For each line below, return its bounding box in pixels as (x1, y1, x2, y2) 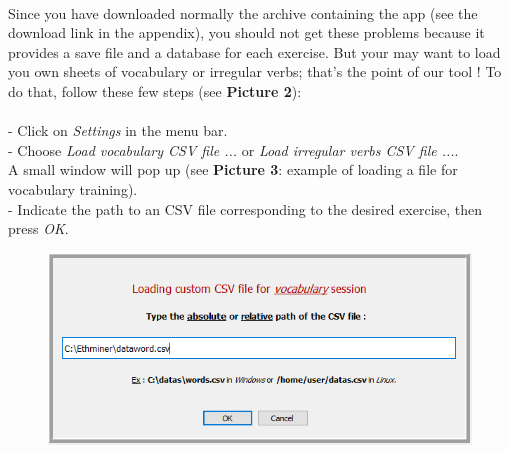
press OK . (8, 218, 69, 239)
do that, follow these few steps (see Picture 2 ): (8, 80, 302, 101)
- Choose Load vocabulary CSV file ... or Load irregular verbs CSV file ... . (8, 139, 459, 160)
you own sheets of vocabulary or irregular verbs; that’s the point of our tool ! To (8, 61, 502, 82)
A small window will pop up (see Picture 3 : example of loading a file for (8, 159, 458, 180)
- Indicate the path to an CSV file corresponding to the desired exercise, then (8, 198, 483, 219)
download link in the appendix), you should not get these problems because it (8, 22, 485, 43)
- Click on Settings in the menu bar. (8, 120, 228, 141)
